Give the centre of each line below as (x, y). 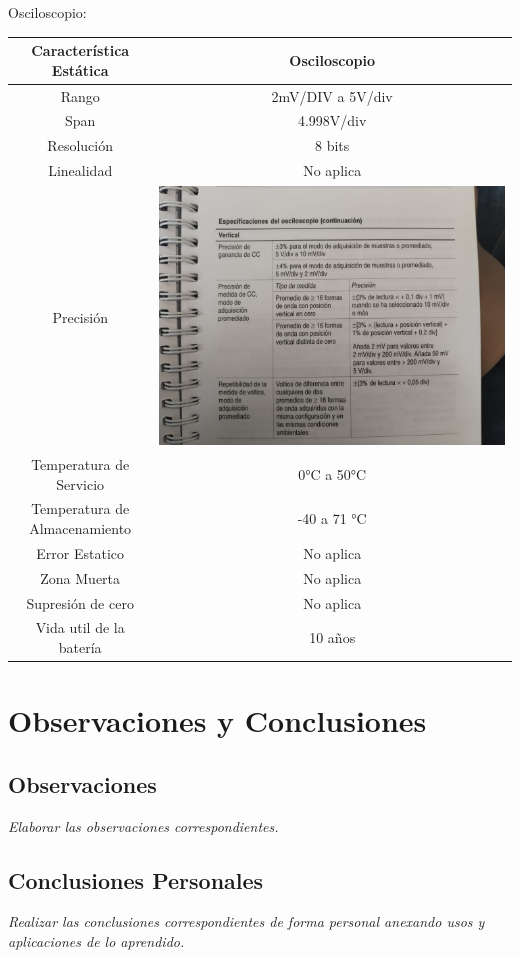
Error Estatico (80, 552)
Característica (80, 50)
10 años (332, 637)
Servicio (80, 483)
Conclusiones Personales (136, 879)
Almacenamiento (80, 528)
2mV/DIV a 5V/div (332, 95)
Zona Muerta (80, 577)
